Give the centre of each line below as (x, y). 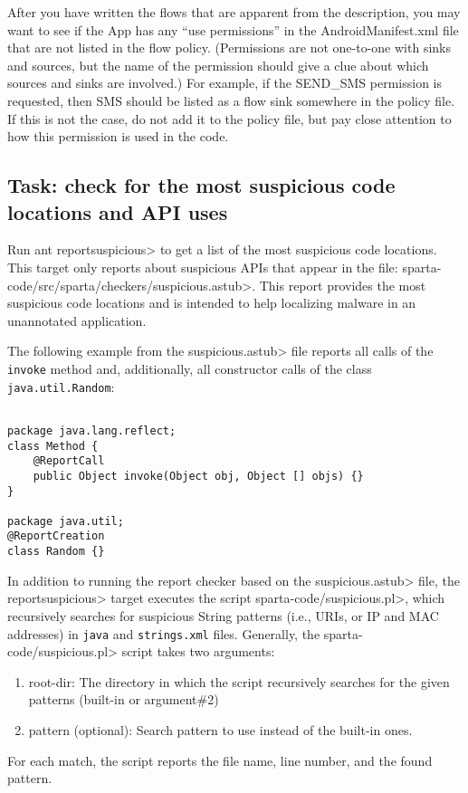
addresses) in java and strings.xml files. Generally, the (164, 633)
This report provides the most (343, 285)
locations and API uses (118, 211)
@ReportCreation (56, 536)
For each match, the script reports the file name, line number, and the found (220, 760)
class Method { (53, 446)
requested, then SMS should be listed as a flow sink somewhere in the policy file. (231, 100)
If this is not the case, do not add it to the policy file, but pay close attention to (229, 118)
